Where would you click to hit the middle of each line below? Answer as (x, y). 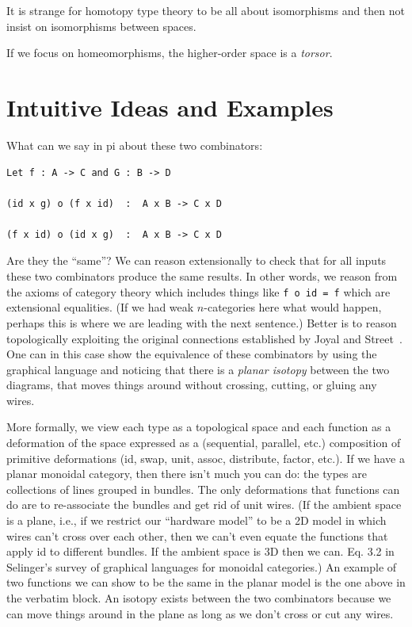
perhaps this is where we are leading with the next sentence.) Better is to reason (202, 322)
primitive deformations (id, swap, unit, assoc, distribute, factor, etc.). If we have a (206, 458)
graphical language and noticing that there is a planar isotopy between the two (198, 369)
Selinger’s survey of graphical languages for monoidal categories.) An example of (202, 566)
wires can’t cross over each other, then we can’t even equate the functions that (197, 535)
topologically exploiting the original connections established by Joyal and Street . (204, 338)
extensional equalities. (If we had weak (100, 307)
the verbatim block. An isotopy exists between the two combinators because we (199, 598)
